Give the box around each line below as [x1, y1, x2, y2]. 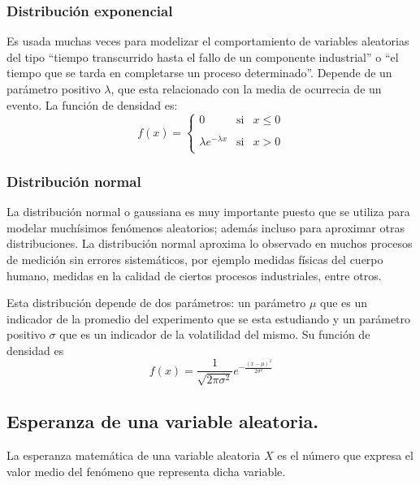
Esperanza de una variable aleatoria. [6, 409, 318, 434]
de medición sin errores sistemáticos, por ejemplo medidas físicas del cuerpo [6, 250, 383, 267]
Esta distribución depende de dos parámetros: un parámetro [6, 294, 306, 311]
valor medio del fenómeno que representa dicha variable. [6, 462, 286, 479]
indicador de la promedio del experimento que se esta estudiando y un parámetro [6, 310, 411, 327]
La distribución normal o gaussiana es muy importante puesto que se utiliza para [6, 203, 410, 220]
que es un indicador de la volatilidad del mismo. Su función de [59, 326, 370, 343]
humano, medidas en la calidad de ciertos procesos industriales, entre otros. [6, 266, 382, 284]
